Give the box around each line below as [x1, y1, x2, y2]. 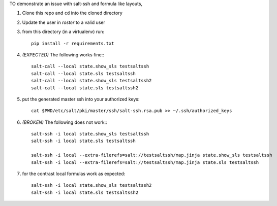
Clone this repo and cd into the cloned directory [22, 10, 122, 16]
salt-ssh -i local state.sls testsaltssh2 [31, 189, 139, 195]
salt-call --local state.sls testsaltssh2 [31, 85, 139, 91]
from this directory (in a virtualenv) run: [22, 28, 105, 35]
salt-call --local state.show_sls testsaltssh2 [31, 78, 152, 84]
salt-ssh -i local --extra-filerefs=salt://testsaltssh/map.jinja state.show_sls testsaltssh [31, 152, 272, 158]
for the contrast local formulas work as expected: [22, 170, 126, 177]
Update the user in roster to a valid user [22, 19, 105, 25]
